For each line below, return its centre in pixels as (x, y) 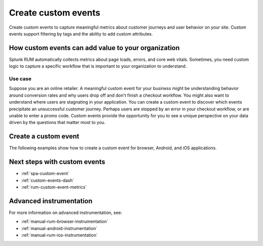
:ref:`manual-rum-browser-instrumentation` (65, 222)
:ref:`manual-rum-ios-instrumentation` (59, 235)
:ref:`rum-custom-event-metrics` (54, 187)
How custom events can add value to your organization (94, 48)
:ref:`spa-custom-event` (45, 174)
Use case (20, 79)
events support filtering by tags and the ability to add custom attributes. (81, 34)
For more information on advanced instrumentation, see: (66, 212)
